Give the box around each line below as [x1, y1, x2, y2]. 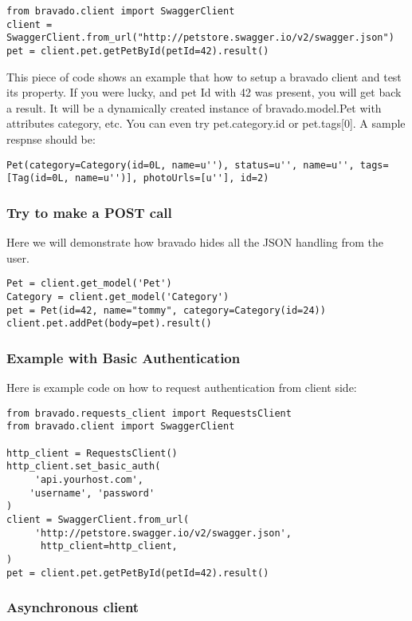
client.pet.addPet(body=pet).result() [6, 318, 212, 330]
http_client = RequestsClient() [6, 447, 178, 459]
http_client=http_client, [40, 540, 178, 552]
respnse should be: [6, 131, 96, 147]
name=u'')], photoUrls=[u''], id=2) [74, 172, 269, 184]
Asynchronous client [6, 597, 139, 617]
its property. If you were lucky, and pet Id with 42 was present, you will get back [6, 84, 402, 101]
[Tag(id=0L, [6, 172, 69, 184]
